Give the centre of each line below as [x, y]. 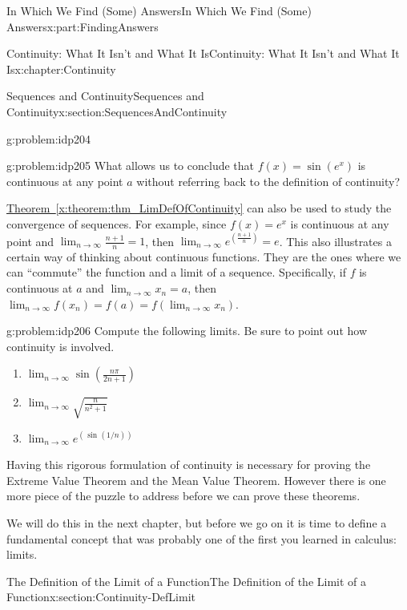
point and [30, 241]
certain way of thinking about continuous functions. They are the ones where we [204, 256]
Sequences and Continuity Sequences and [105, 96]
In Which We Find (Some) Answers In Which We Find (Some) [159, 10]
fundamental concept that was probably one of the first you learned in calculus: [201, 538]
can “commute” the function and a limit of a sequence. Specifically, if [176, 272]
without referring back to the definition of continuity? [268, 181]
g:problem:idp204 [49, 138]
